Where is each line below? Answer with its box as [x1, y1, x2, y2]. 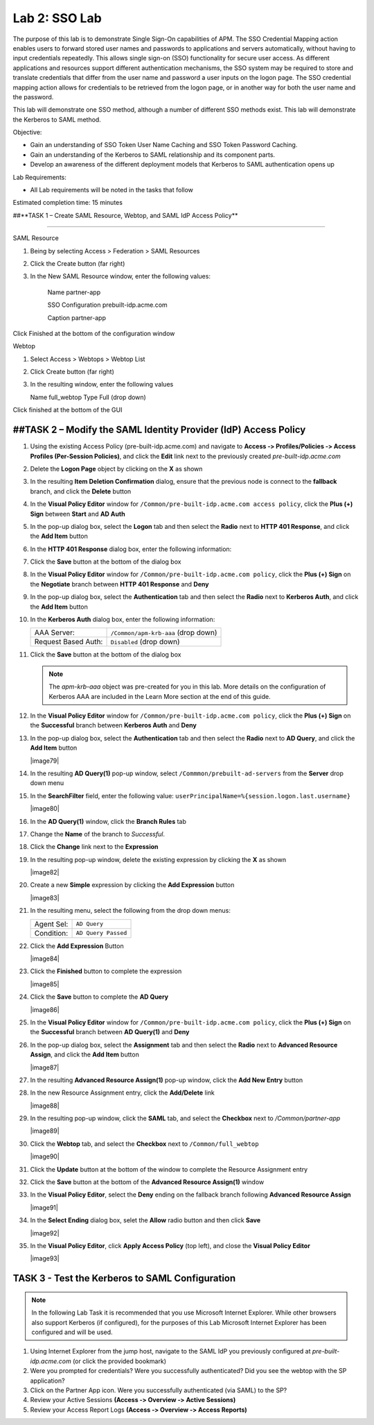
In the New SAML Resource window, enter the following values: [30, 272, 211, 280]
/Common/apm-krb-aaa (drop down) [110, 628, 217, 638]
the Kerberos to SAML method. [12, 115, 102, 124]
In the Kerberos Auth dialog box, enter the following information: [30, 615, 215, 624]
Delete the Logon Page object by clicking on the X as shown [30, 464, 203, 473]
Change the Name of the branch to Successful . [30, 829, 166, 838]
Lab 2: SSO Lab [12, 10, 102, 26]
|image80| [30, 804, 60, 813]
